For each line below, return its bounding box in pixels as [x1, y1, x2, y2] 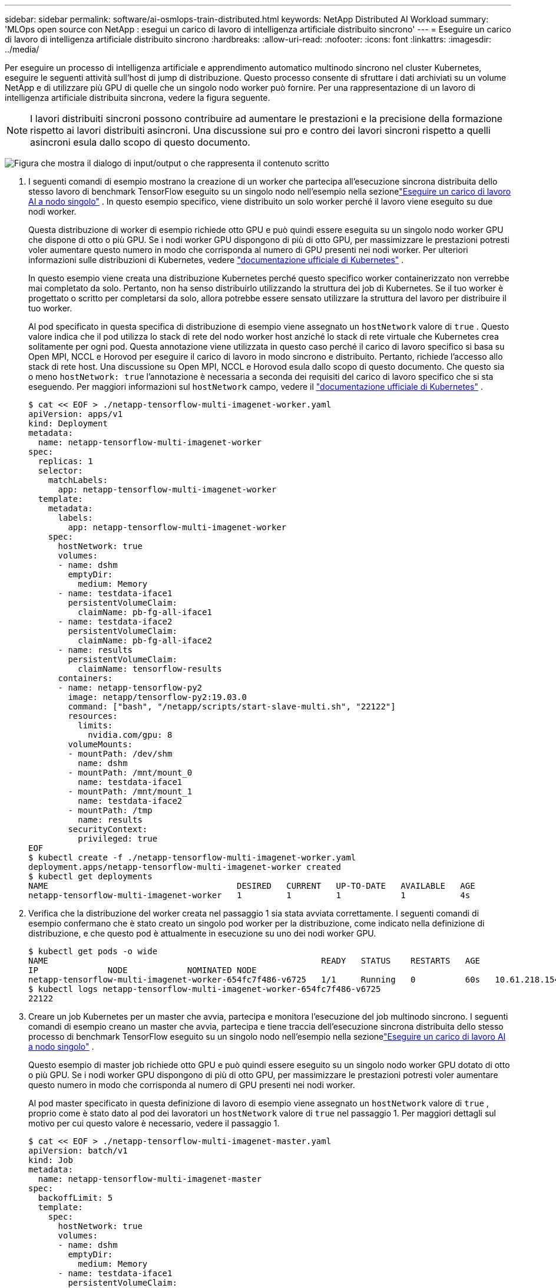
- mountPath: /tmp [68, 806, 153, 815]
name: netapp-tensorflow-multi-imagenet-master [38, 1174, 262, 1184]
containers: [58, 673, 113, 683]
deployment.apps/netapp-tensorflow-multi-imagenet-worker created [28, 862, 342, 872]
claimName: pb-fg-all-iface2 [78, 636, 212, 645]
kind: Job [28, 1155, 73, 1165]
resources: [68, 711, 118, 721]
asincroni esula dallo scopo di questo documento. [30, 136, 250, 148]
